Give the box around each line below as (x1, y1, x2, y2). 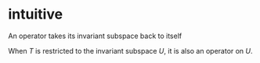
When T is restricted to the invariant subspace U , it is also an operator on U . (8, 46, 253, 55)
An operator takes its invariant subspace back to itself (8, 31, 182, 40)
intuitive (8, 5, 63, 23)
